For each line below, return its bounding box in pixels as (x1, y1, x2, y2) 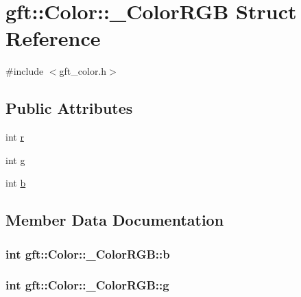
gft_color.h (59, 64, 107, 78)
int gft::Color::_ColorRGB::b (5, 245, 170, 262)
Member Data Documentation (5, 209, 224, 230)
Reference (5, 24, 101, 52)
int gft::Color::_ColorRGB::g (5, 276, 169, 294)
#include (5, 64, 44, 78)
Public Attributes (5, 97, 133, 119)
